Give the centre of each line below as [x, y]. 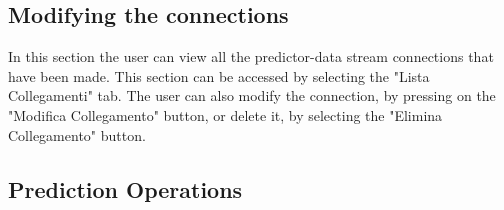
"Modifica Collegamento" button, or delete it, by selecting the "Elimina [225, 114]
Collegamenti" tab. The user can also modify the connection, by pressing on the [252, 95]
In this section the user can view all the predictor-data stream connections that [251, 56]
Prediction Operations [125, 188]
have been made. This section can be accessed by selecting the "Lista [219, 75]
